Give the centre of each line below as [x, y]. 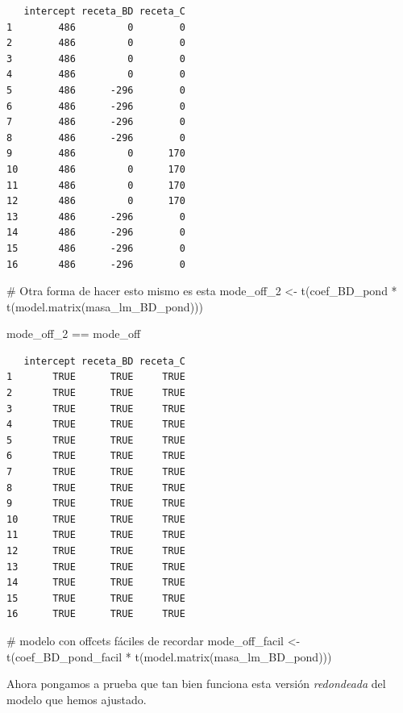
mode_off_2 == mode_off [74, 334]
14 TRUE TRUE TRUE [96, 583]
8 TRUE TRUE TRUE [96, 488]
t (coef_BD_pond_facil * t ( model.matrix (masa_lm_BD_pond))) [169, 656]
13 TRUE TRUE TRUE [96, 567]
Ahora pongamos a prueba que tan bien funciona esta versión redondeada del [196, 684]
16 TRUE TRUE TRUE [96, 614]
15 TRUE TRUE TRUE [96, 598]
